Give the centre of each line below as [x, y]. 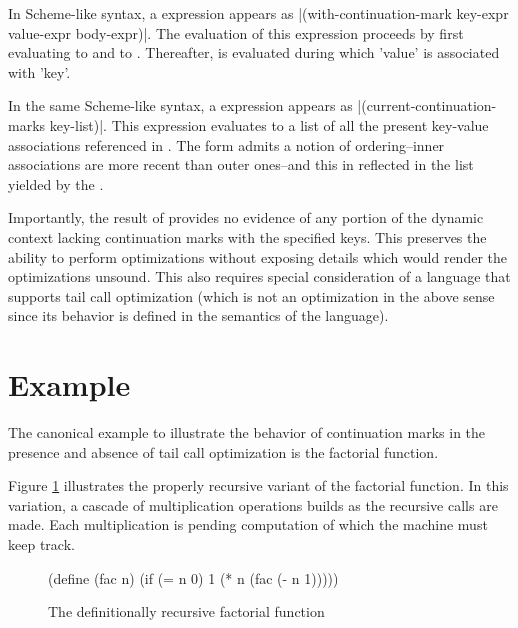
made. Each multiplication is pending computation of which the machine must [248, 524]
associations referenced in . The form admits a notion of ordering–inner [226, 144]
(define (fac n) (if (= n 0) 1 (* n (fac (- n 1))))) [193, 577]
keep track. [41, 544]
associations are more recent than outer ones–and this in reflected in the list [241, 164]
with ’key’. [39, 71]
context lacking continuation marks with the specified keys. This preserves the [247, 236]
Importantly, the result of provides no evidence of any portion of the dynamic [246, 217]
